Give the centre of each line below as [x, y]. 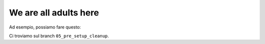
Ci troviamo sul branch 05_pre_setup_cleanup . [59, 36]
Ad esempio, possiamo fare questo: [45, 27]
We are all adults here [54, 13]
